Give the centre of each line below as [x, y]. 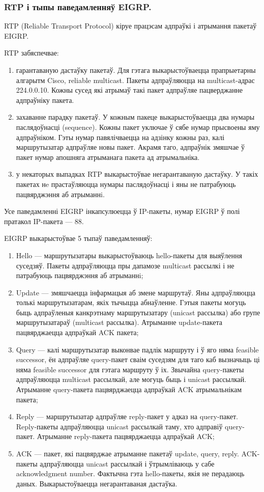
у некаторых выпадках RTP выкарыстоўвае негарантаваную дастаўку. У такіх [137, 174]
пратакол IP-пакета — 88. [44, 221]
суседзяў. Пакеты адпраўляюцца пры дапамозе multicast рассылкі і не [125, 265]
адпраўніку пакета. [45, 100]
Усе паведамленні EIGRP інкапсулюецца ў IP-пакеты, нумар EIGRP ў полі [122, 211]
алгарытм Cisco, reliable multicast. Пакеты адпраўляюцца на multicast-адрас [135, 80]
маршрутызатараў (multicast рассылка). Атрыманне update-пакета [119, 322]
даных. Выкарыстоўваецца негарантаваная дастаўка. [97, 483]
